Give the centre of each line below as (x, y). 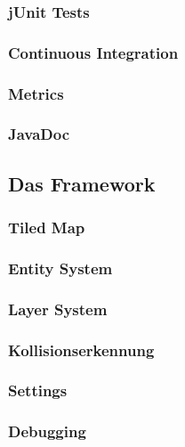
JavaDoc (39, 134)
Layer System (58, 309)
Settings (38, 390)
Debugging (47, 431)
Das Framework (82, 183)
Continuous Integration (93, 52)
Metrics (36, 93)
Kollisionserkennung (81, 349)
